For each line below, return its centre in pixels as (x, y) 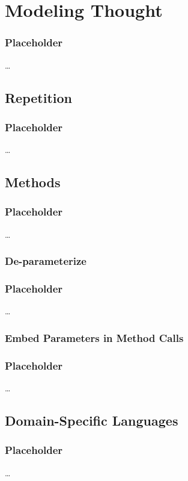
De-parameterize (46, 261)
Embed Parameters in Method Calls (94, 337)
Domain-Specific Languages (92, 420)
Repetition (39, 97)
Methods (33, 182)
